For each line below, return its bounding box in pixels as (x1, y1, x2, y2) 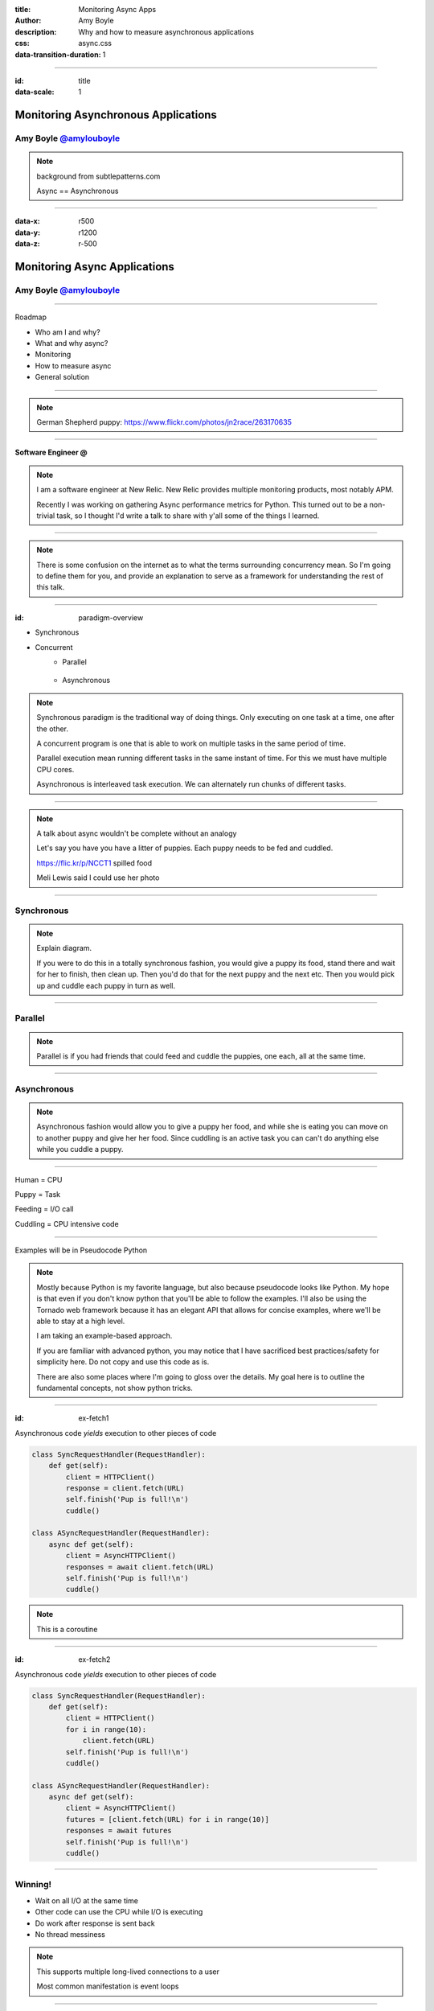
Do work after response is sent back (35, 1918, 156, 1928)
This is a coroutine (36, 1624, 98, 1634)
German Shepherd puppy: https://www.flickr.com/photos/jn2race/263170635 (36, 417, 293, 426)
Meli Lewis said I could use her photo (36, 873, 160, 882)
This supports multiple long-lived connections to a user (36, 1967, 220, 1976)
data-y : (14, 228, 40, 237)
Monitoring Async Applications (14, 260, 174, 273)
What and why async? (35, 339, 108, 348)
